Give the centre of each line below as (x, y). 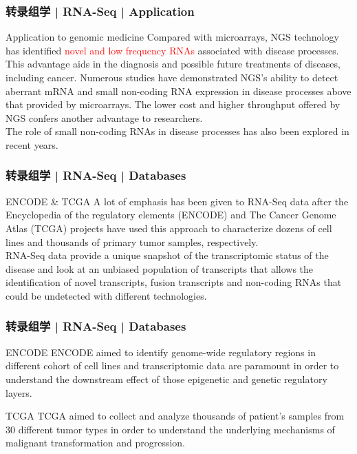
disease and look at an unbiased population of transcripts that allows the (160, 268)
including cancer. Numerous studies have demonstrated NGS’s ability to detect (172, 77)
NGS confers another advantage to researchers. (104, 117)
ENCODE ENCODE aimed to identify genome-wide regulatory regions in (161, 352)
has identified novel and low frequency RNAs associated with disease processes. (172, 50)
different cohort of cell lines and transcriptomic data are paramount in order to (172, 365)
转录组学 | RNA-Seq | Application (100, 11)
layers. (19, 392)
